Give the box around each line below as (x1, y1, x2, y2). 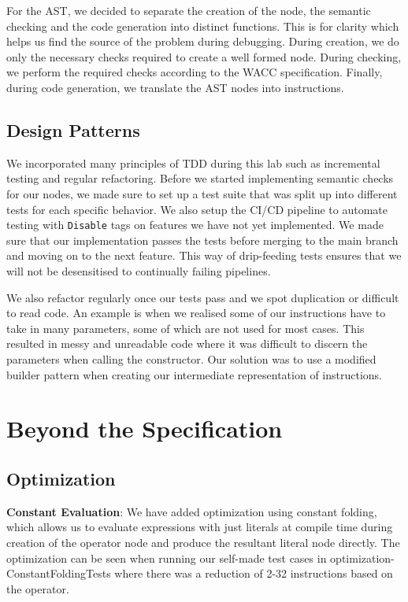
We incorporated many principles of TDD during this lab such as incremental (6, 154, 380, 171)
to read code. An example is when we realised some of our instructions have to (6, 305, 386, 321)
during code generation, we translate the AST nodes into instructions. (6, 79, 344, 95)
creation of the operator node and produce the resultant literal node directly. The (6, 534, 400, 550)
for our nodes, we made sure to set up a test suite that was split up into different (6, 185, 398, 201)
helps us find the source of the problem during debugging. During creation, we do (6, 33, 399, 50)
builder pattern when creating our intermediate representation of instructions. (6, 366, 382, 382)
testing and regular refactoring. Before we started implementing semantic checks (6, 170, 394, 187)
